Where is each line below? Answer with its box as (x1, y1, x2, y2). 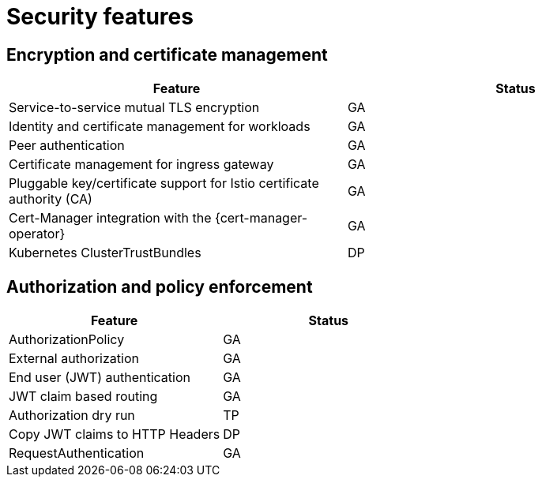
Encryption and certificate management (6, 44, 328, 65)
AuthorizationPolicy (9, 331, 125, 348)
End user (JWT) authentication (9, 369, 190, 386)
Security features (6, 3, 194, 30)
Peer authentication (9, 137, 125, 154)
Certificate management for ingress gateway (9, 156, 274, 173)
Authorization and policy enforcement (6, 276, 313, 297)
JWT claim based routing (9, 388, 158, 405)
